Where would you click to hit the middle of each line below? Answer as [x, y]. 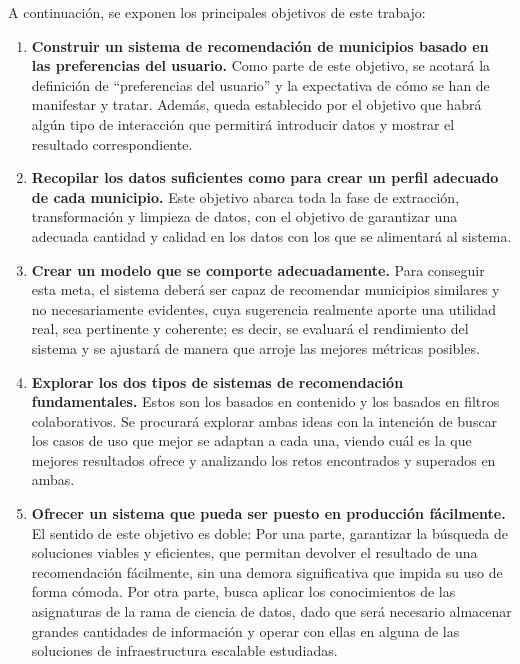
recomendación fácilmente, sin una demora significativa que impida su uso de [267, 571]
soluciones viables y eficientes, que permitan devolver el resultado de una [254, 552]
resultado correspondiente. [112, 143]
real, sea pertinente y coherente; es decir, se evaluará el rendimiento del [250, 328]
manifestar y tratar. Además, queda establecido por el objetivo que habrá [256, 104]
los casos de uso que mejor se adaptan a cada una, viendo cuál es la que [251, 440]
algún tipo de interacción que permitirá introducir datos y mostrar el [243, 123]
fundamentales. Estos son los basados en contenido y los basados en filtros [265, 401]
